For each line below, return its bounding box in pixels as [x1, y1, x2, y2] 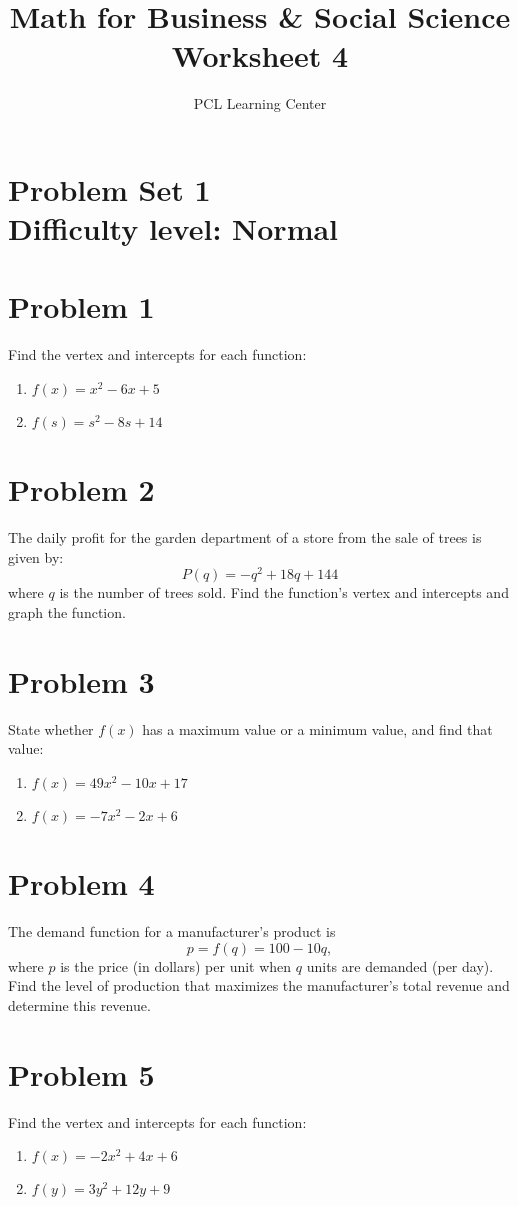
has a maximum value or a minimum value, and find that [142, 718, 493, 739]
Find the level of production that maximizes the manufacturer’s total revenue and [8, 975, 510, 996]
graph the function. [8, 601, 126, 622]
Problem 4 [8, 863, 155, 904]
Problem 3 [8, 660, 155, 701]
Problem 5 [8, 1053, 155, 1094]
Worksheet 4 [171, 35, 349, 76]
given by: [8, 546, 64, 567]
